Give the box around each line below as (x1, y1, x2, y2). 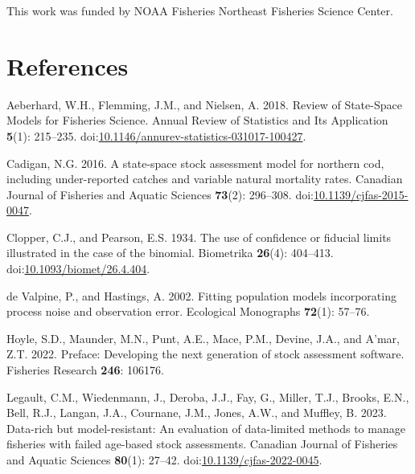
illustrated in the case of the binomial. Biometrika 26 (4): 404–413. (6, 244, 334, 261)
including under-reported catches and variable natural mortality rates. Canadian (6, 170, 403, 187)
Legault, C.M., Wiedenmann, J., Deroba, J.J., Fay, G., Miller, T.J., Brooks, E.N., (6, 388, 409, 405)
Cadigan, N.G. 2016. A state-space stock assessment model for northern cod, (6, 154, 384, 171)
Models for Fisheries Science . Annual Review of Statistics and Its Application (6, 112, 388, 129)
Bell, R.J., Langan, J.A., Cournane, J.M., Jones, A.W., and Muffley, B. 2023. (6, 404, 387, 421)
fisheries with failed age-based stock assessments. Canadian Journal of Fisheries (6, 435, 398, 452)
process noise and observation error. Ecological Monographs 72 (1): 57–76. (6, 303, 370, 320)
